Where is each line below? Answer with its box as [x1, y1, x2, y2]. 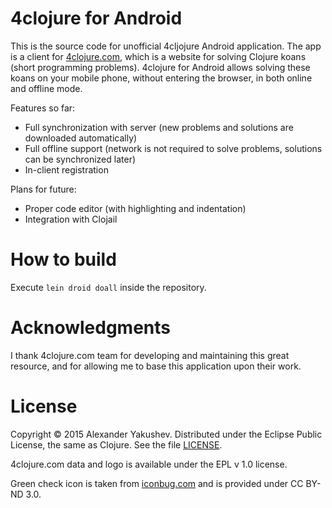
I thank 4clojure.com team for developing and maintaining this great [10, 349, 290, 361]
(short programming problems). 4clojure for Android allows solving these [10, 61, 311, 73]
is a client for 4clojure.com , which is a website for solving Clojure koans [10, 50, 307, 62]
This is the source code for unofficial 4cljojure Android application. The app [10, 40, 322, 52]
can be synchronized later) [24, 153, 137, 165]
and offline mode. [10, 82, 83, 94]
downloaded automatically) [24, 132, 138, 144]
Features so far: [10, 102, 76, 114]
